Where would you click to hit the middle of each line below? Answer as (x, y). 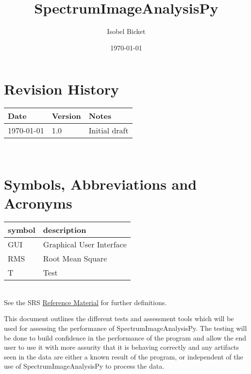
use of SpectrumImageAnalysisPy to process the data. (84, 366)
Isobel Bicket (126, 31)
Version (66, 116)
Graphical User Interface (85, 244)
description (65, 230)
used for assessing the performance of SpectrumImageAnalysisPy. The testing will (125, 328)
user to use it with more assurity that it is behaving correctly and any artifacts (122, 347)
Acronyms (38, 203)
